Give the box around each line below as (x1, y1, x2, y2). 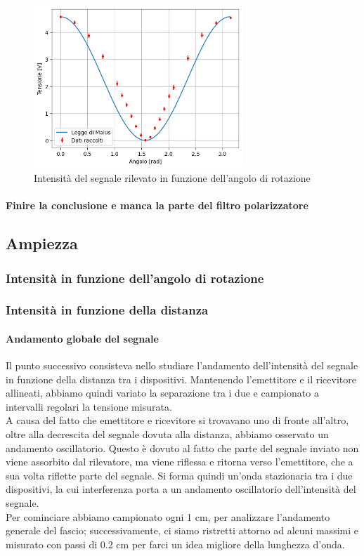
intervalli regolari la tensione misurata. (6, 399, 172, 413)
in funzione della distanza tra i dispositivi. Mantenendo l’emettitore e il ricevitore (6, 371, 356, 386)
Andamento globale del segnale (6, 331, 159, 345)
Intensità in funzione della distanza (6, 301, 209, 319)
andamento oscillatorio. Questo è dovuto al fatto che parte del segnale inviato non (6, 440, 359, 455)
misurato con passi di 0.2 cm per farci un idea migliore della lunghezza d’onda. (6, 536, 345, 551)
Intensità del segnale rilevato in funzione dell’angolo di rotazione (34, 171, 311, 185)
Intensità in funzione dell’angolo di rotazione (6, 269, 264, 286)
